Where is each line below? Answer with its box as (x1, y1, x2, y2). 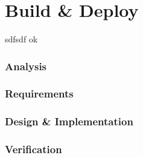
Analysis (5, 58, 47, 73)
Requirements (5, 86, 74, 101)
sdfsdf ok (5, 33, 38, 45)
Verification (5, 142, 62, 157)
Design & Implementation (5, 114, 133, 129)
